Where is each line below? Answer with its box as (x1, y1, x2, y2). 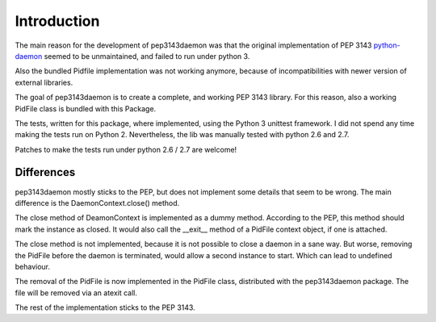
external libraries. (15, 77, 73, 87)
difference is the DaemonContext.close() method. (15, 198, 180, 207)
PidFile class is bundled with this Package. (15, 103, 157, 113)
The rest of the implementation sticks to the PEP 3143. (15, 303, 195, 312)
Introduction (15, 12, 100, 30)
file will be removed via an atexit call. (15, 287, 137, 298)
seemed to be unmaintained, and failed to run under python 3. (44, 51, 250, 61)
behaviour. (15, 261, 51, 271)
